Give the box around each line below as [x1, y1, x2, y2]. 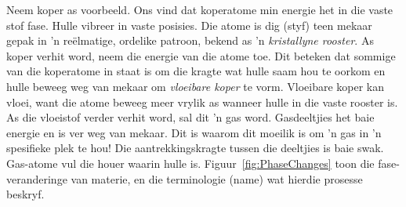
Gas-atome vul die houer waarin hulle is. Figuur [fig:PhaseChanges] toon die [6, 154, 375, 171]
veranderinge [6, 170, 67, 187]
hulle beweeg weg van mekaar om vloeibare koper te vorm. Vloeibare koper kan [6, 78, 385, 94]
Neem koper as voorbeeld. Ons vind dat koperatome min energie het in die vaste [6, 2, 393, 17]
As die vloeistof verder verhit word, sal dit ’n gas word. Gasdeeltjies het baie [6, 109, 375, 125]
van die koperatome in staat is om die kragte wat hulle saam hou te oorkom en [6, 63, 386, 79]
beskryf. [6, 186, 45, 202]
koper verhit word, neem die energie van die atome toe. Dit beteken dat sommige [6, 47, 396, 64]
